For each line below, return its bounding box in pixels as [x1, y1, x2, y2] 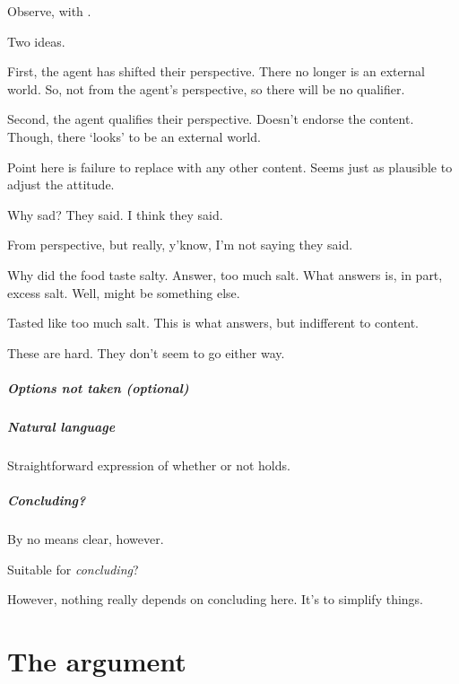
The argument [7, 642, 186, 679]
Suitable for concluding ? [7, 559, 139, 578]
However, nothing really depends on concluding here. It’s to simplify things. [7, 590, 424, 609]
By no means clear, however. [7, 530, 164, 548]
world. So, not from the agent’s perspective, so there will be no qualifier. [7, 79, 405, 98]
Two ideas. [7, 31, 65, 50]
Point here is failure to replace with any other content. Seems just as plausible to [7, 157, 453, 176]
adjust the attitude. [7, 175, 115, 194]
